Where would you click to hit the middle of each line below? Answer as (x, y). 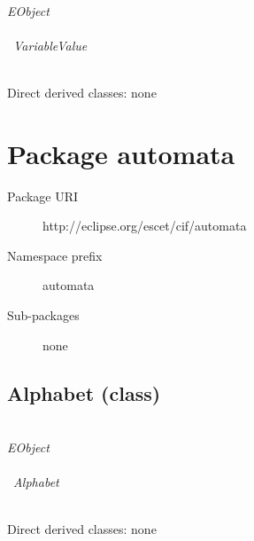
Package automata (121, 153)
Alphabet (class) (84, 392)
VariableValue (50, 45)
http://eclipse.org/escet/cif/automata (145, 226)
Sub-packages (43, 315)
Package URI (43, 196)
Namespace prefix (55, 255)
